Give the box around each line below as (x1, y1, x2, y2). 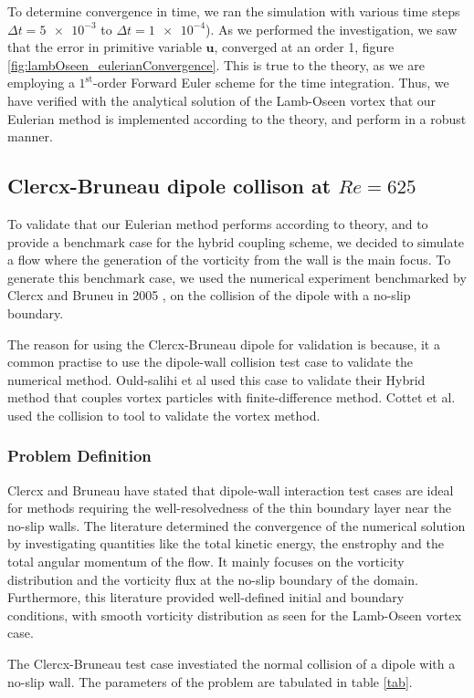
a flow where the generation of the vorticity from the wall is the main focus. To (7, 250, 451, 269)
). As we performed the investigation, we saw (205, 19, 458, 38)
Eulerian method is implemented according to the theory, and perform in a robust (7, 109, 467, 128)
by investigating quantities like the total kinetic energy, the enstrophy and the (7, 534, 444, 553)
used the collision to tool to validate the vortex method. (7, 405, 321, 424)
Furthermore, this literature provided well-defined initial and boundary (7, 588, 405, 607)
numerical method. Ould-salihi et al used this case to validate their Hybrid (7, 370, 426, 389)
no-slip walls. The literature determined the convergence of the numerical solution (7, 516, 466, 535)
